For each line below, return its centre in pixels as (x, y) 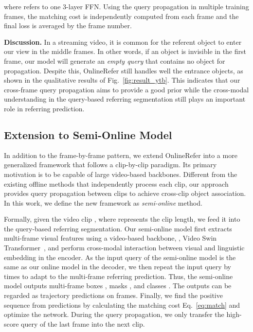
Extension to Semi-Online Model (88, 134)
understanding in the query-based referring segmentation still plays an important (125, 99)
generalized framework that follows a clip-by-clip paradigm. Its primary (110, 165)
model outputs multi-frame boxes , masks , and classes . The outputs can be (118, 286)
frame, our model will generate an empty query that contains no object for (115, 61)
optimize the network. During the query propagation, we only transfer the (114, 314)
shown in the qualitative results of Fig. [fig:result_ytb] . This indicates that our (122, 80)
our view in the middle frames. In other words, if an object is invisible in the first (125, 51)
